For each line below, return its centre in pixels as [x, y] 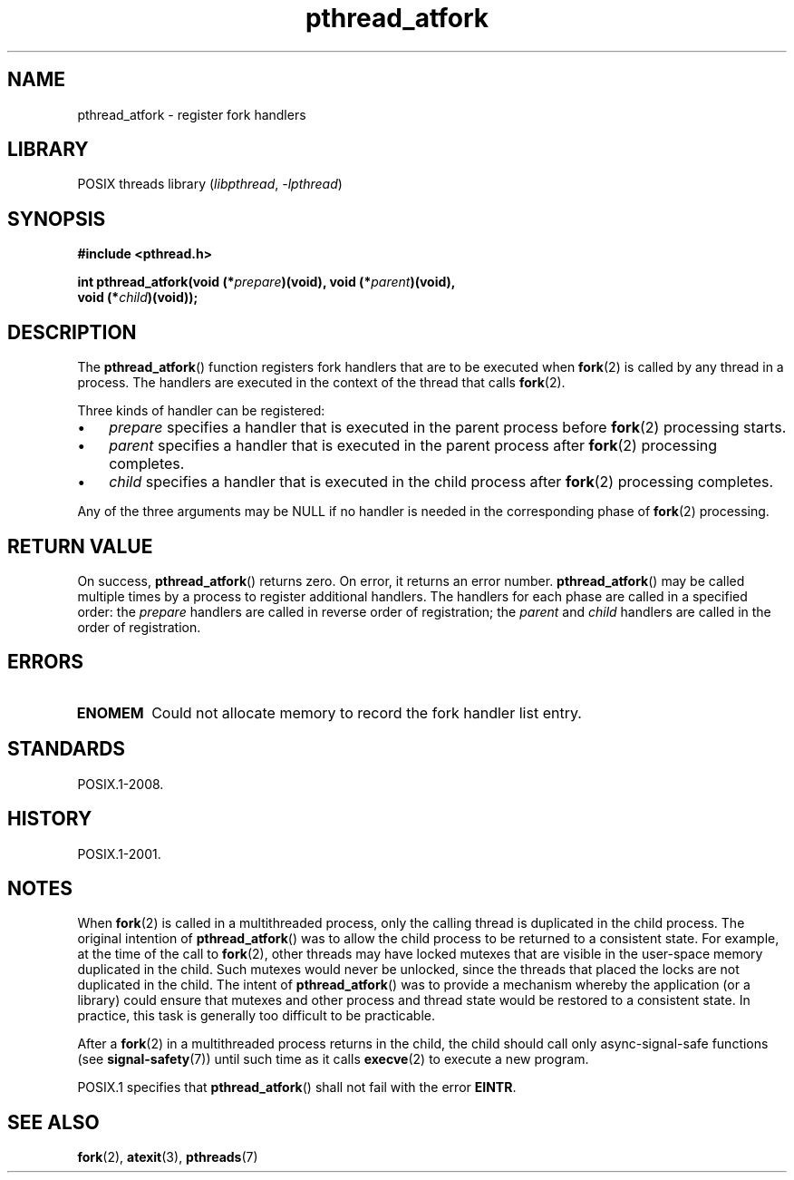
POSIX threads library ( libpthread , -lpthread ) [210, 184]
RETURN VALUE [80, 546]
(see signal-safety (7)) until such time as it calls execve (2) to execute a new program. [333, 1059]
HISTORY [50, 819]
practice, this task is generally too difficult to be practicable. [256, 1016]
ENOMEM [110, 712]
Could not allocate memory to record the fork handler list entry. [367, 712]
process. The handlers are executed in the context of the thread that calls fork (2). [321, 383]
